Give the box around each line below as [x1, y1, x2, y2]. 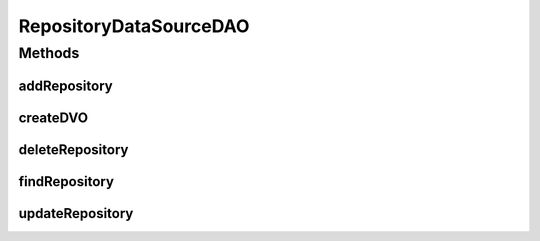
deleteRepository [18, 141, 129, 158]
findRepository [18, 173, 115, 190]
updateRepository [18, 205, 134, 222]
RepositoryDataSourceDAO [18, 15, 250, 37]
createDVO [18, 109, 89, 126]
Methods [18, 44, 80, 62]
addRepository [18, 77, 114, 94]
